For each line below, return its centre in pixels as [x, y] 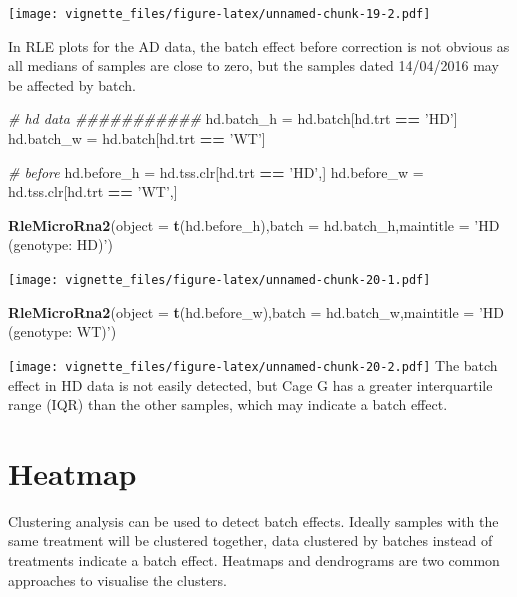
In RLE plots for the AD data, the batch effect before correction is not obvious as [259, 45]
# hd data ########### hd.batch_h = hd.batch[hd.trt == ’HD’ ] [233, 118]
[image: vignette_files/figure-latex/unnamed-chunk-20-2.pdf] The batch [253, 364]
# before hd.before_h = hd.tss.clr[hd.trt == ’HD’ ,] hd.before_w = [216, 171]
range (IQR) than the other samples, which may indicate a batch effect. [228, 404]
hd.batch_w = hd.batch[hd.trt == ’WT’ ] [137, 138]
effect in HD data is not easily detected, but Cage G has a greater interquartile [250, 384]
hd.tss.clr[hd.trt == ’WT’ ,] [93, 191]
